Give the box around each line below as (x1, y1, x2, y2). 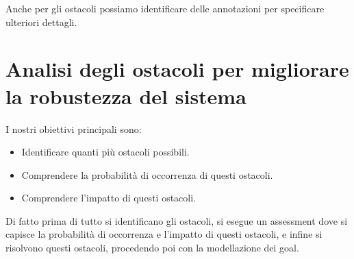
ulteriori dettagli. (5, 14, 77, 29)
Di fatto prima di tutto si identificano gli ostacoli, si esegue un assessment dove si (5, 213, 348, 227)
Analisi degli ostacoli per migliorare (5, 55, 349, 83)
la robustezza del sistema (5, 82, 246, 110)
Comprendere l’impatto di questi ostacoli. (21, 190, 196, 205)
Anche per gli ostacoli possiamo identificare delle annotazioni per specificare (5, 1, 325, 15)
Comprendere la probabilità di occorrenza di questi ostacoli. (21, 167, 273, 182)
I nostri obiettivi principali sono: (5, 121, 142, 136)
